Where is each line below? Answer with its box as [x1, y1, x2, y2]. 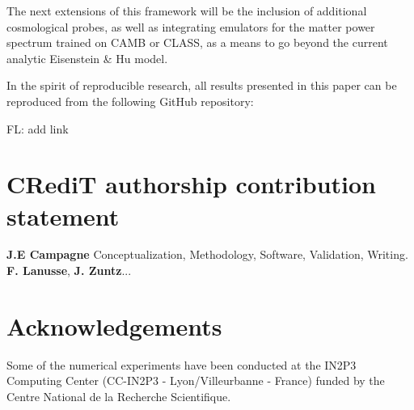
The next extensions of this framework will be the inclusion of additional [6, 2, 367, 19]
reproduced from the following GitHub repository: [6, 92, 254, 109]
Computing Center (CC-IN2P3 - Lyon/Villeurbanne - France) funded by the [6, 372, 385, 389]
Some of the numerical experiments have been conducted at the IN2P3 [6, 356, 357, 373]
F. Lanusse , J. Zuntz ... [6, 262, 132, 279]
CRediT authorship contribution [6, 167, 376, 201]
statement [6, 199, 120, 232]
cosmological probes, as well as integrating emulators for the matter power [6, 18, 375, 35]
